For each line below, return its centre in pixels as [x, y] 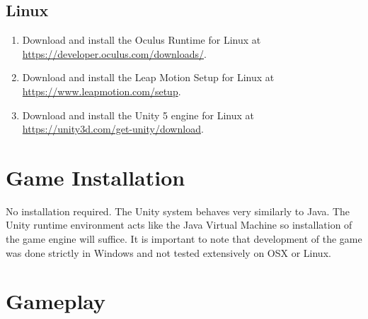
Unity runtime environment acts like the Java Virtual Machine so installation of [179, 225]
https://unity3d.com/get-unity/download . [113, 129]
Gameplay [56, 301]
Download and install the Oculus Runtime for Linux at [142, 40]
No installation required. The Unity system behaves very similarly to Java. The [178, 211]
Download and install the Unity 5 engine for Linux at [138, 115]
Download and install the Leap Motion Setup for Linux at [148, 77]
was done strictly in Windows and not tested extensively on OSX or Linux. [168, 252]
